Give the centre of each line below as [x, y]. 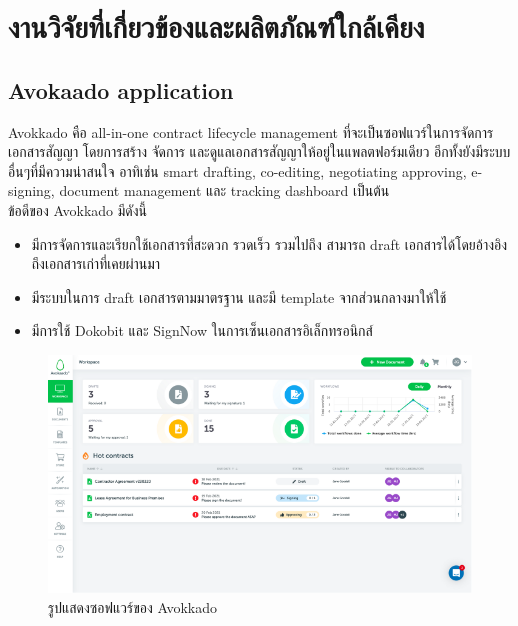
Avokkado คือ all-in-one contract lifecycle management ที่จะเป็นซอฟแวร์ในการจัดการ [251, 131]
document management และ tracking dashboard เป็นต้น [224, 190]
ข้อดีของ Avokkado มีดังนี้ [78, 209]
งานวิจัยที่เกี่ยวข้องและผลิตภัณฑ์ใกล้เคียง [216, 26]
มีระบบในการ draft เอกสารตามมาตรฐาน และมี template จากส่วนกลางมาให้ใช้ [239, 296]
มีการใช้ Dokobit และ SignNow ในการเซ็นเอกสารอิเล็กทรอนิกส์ [202, 330]
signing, [31, 190]
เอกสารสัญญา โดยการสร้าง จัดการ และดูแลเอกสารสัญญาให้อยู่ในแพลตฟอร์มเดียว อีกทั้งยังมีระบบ [259, 151]
